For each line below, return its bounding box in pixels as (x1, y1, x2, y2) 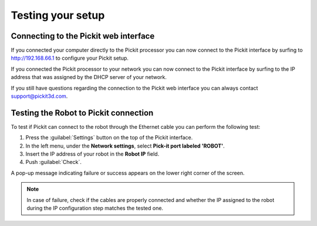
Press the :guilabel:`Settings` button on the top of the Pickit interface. (25, 134, 193, 141)
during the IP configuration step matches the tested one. (26, 205, 164, 212)
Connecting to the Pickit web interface (11, 31, 155, 41)
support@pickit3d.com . (11, 93, 68, 100)
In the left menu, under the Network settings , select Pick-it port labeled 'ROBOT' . (25, 142, 225, 149)
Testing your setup (11, 9, 105, 22)
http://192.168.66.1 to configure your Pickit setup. (11, 54, 129, 61)
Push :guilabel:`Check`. (25, 159, 82, 166)
